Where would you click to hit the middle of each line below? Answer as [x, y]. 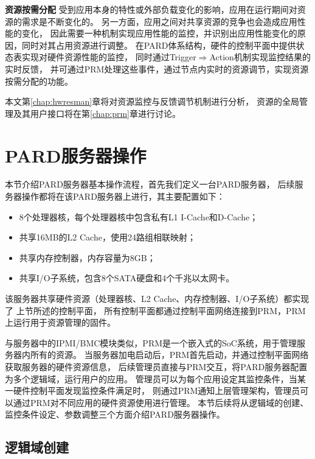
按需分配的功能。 [39, 81]
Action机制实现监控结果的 [260, 57]
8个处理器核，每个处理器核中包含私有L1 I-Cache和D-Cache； [139, 216]
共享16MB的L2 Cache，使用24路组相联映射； [107, 237]
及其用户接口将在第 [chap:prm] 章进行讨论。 [97, 113]
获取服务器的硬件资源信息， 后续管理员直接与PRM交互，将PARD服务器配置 [156, 366]
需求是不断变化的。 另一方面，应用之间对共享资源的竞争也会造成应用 [159, 21]
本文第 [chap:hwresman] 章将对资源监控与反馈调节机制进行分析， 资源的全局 [152, 101]
